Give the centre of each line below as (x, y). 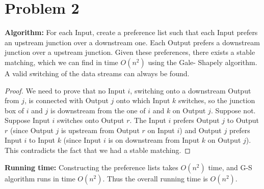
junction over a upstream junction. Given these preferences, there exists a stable (130, 52)
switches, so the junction (217, 100)
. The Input (148, 120)
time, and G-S (230, 167)
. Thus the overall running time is (155, 178)
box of (15, 110)
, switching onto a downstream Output (191, 90)
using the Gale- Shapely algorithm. (203, 62)
